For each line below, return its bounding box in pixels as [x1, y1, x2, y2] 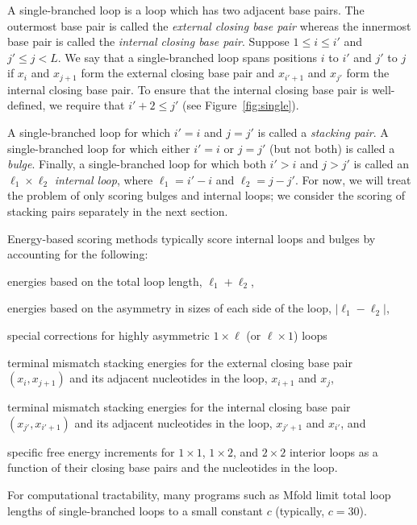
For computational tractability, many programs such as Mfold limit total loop [7, 486, 391, 502]
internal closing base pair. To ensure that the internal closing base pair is [7, 81, 369, 97]
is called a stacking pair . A [257, 124, 389, 141]
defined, [7, 97, 46, 114]
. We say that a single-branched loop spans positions [57, 48, 318, 65]
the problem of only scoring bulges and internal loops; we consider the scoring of [7, 187, 405, 204]
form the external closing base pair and [81, 64, 275, 81]
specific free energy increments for [7, 443, 175, 460]
